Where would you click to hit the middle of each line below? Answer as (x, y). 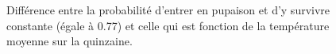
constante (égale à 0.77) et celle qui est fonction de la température (168, 25)
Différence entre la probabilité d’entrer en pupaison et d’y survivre (168, 10)
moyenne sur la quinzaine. (70, 41)
